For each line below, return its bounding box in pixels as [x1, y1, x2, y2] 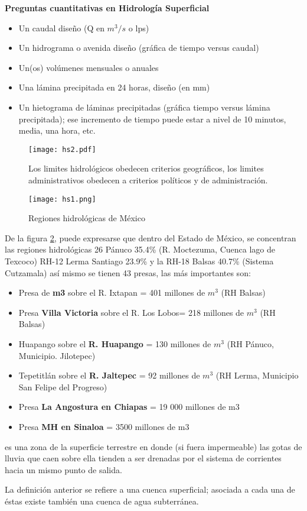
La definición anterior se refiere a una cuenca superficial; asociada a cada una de [5, 483, 295, 496]
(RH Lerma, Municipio [215, 369, 299, 381]
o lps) [128, 21, 149, 34]
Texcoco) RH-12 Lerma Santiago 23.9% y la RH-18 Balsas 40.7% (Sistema [5, 255, 274, 267]
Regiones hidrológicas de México [28, 212, 145, 224]
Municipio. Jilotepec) [18, 349, 96, 361]
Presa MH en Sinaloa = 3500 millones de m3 [18, 420, 190, 432]
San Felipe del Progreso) [18, 380, 107, 393]
